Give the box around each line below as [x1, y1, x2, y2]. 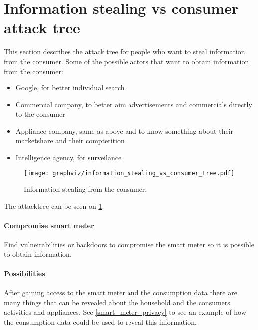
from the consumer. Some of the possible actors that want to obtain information [4, 56, 249, 66]
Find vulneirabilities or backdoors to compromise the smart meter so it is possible [4, 239, 254, 249]
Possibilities [4, 268, 45, 279]
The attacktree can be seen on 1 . [4, 200, 104, 211]
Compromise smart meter [4, 220, 94, 231]
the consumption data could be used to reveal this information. [4, 317, 197, 327]
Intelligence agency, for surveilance [15, 152, 122, 163]
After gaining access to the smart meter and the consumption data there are [4, 287, 237, 298]
